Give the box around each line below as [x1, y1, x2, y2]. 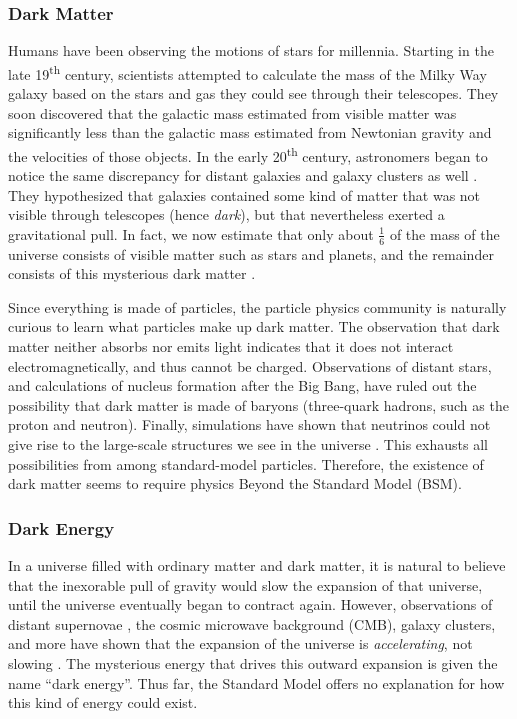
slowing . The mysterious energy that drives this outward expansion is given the [8, 653, 498, 674]
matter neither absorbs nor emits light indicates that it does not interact [8, 336, 454, 357]
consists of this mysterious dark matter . [8, 263, 256, 284]
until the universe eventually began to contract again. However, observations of [8, 594, 493, 615]
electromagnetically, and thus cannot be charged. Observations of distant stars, [8, 355, 492, 376]
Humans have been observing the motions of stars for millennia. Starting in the [8, 40, 494, 61]
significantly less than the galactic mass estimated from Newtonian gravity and [8, 122, 492, 143]
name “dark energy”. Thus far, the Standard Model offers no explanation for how [8, 672, 505, 693]
